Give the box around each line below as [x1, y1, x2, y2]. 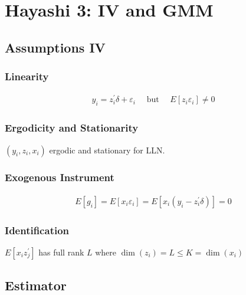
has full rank [38, 245, 84, 258]
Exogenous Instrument [5, 170, 114, 185]
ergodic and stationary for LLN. [49, 143, 165, 156]
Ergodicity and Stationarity [5, 120, 139, 135]
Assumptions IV [5, 38, 106, 56]
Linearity [5, 69, 49, 84]
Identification [5, 222, 70, 237]
